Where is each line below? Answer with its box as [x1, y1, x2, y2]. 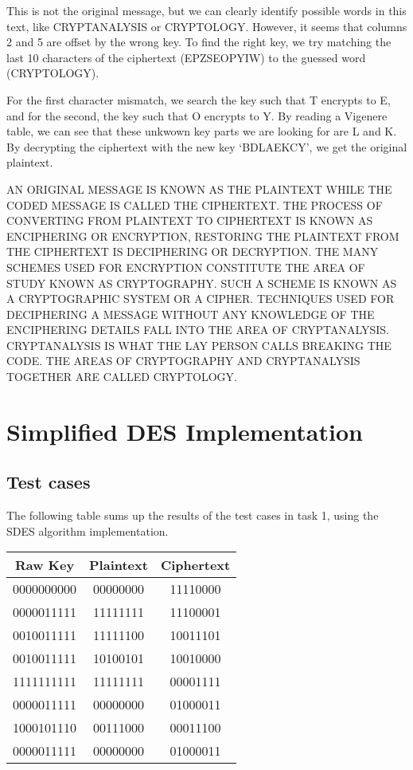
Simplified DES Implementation [6, 414, 363, 447]
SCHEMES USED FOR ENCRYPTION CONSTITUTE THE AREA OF [6, 258, 365, 275]
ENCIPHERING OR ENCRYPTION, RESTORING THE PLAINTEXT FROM [6, 227, 399, 244]
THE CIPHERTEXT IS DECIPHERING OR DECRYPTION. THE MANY [6, 243, 379, 260]
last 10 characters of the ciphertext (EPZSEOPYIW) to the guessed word [6, 49, 366, 65]
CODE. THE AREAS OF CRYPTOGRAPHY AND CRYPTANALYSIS [6, 352, 360, 369]
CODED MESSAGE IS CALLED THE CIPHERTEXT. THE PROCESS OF [6, 196, 383, 213]
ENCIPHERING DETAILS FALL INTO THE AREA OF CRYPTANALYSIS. [6, 321, 389, 338]
